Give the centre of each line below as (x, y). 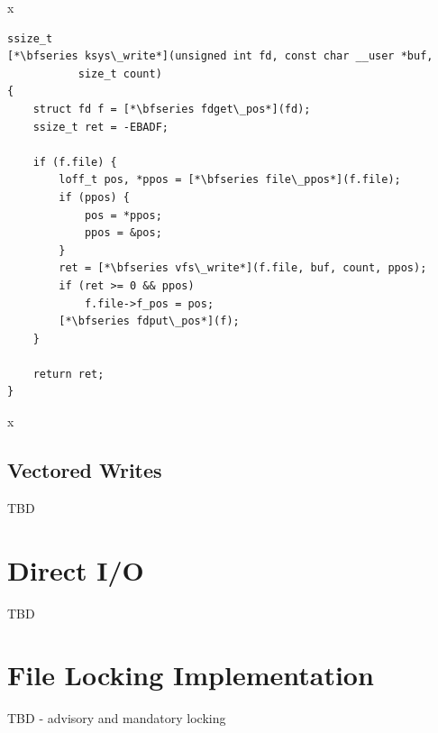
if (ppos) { (95, 197)
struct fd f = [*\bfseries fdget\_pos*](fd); (172, 109)
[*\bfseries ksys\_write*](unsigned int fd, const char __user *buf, (220, 56)
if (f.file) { (75, 162)
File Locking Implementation (191, 675)
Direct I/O (76, 569)
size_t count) (120, 73)
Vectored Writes (85, 470)
